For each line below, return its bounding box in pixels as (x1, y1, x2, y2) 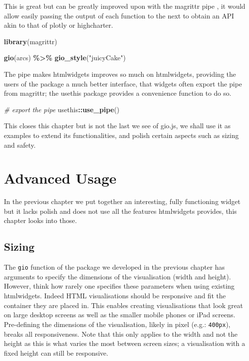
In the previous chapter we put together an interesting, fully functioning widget (4, 196, 241, 206)
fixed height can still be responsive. (4, 347, 108, 358)
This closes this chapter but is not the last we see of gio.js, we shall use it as (4, 120, 231, 131)
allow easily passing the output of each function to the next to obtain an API (4, 10, 234, 20)
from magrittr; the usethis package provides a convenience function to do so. (4, 88, 232, 98)
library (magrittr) (4, 36, 57, 46)
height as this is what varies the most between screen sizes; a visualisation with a (4, 338, 245, 348)
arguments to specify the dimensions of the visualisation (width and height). (4, 271, 231, 281)
